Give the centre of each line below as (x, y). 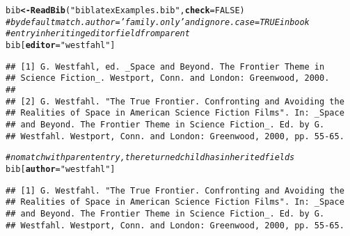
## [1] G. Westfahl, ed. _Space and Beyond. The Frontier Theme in (165, 66)
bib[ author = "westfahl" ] (61, 169)
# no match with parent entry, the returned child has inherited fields (150, 158)
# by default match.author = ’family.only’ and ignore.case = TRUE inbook (158, 22)
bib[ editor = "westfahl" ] (61, 45)
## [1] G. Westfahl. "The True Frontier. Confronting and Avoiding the (175, 190)
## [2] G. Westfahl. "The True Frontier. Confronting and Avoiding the (175, 101)
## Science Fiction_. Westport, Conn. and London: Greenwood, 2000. (168, 78)
